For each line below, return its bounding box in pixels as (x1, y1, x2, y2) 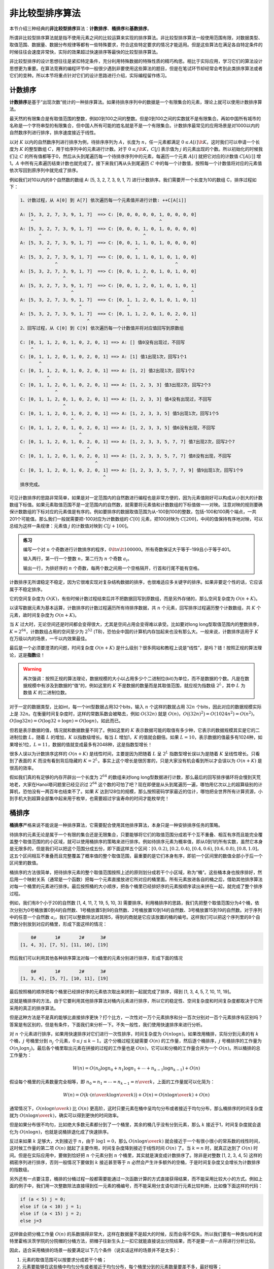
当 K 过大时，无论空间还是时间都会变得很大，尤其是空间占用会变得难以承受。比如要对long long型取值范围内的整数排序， (9, 621, 262, 627)
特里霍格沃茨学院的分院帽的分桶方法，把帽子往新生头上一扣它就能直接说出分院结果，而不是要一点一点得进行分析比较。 (9, 1238, 258, 1244)
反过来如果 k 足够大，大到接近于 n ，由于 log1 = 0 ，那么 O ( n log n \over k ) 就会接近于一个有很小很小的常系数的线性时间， (9, 1138, 263, 1144)
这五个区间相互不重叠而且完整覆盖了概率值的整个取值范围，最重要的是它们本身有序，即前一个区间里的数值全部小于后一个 (9, 853, 263, 859)
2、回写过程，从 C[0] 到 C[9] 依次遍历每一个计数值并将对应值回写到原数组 (20, 325, 184, 331)
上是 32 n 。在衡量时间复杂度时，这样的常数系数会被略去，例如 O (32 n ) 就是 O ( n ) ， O (9, 711, 187, 717)
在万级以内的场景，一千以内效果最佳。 (9, 635, 90, 642)
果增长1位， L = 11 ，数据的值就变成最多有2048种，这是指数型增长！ (9, 741, 153, 747)
